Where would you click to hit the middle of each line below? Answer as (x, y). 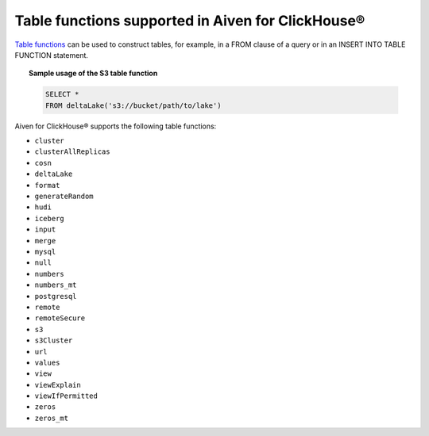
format (47, 185)
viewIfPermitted (66, 396)
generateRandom (64, 197)
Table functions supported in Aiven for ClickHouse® (190, 21)
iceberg (50, 218)
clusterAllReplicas (72, 152)
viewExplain (58, 385)
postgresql (56, 296)
